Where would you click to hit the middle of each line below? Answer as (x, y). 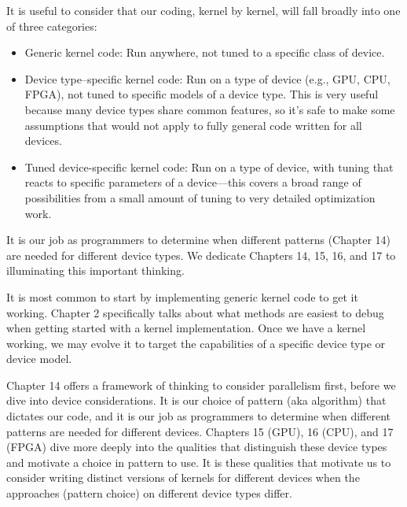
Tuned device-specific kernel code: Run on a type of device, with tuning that (209, 167)
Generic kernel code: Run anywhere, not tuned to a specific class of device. (205, 52)
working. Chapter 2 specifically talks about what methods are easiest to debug (195, 312)
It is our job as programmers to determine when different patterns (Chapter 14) (199, 240)
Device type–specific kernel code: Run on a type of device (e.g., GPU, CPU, (207, 78)
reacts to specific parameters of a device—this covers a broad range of (193, 182)
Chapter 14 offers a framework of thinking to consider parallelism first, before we (201, 385)
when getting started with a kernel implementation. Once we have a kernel (186, 328)
